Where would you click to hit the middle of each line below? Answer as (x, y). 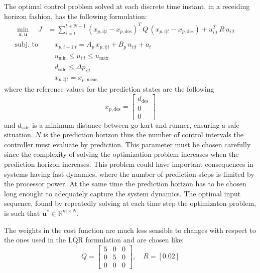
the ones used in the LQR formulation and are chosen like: (94, 240)
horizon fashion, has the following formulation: (76, 16)
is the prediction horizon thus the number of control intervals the (143, 134)
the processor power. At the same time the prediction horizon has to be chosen (125, 184)
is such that (22, 213)
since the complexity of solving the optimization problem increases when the (121, 154)
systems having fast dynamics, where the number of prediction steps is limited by (129, 174)
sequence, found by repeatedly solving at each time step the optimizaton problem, (130, 203)
